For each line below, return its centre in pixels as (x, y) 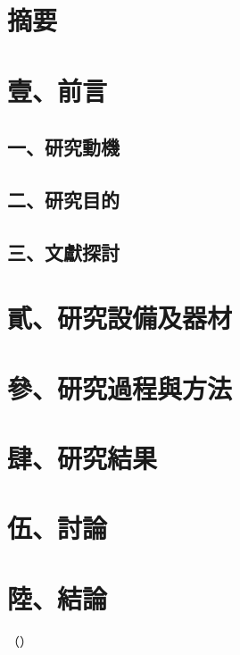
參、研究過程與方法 (120, 387)
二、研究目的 (63, 199)
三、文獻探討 (63, 252)
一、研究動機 (63, 147)
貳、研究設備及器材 (120, 318)
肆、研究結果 (83, 458)
